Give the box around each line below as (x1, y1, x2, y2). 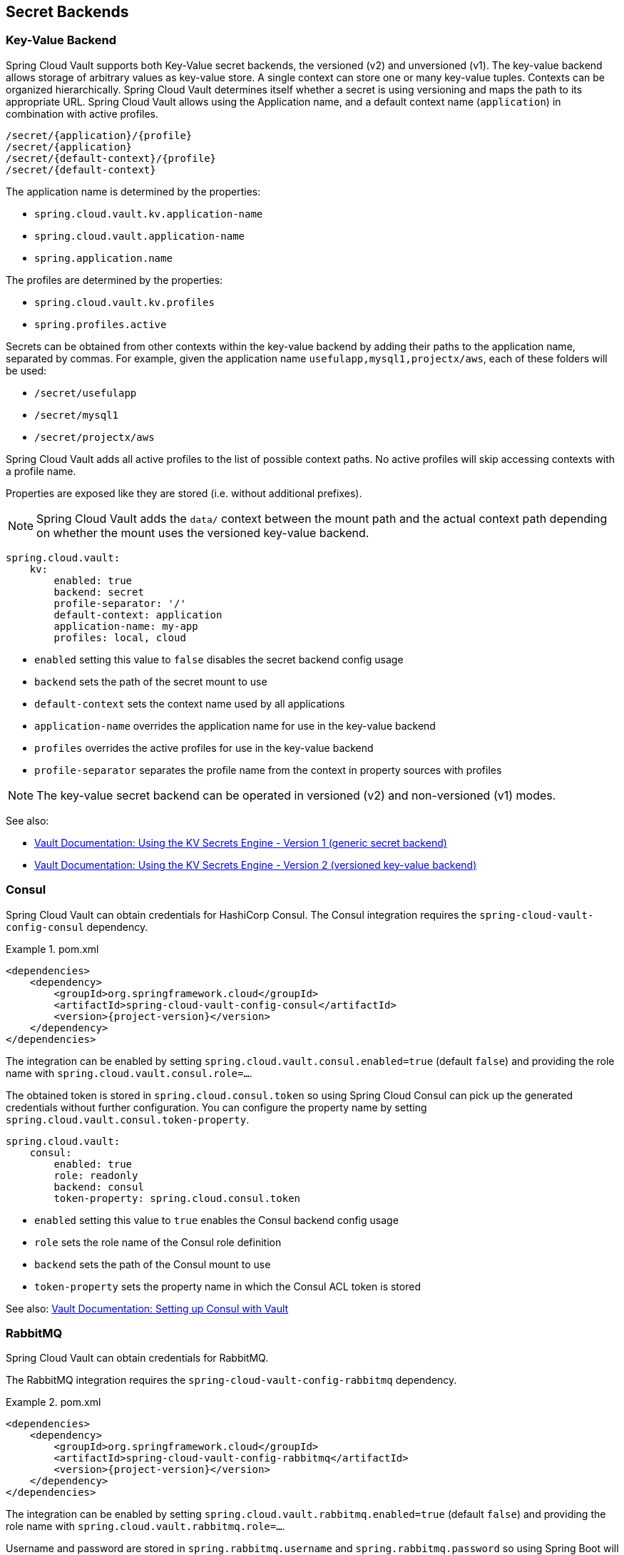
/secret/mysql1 (34, 409, 119, 421)
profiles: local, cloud (53, 631, 186, 643)
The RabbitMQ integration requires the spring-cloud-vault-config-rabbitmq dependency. (6, 1374, 457, 1387)
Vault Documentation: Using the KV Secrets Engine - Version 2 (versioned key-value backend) (34, 858, 477, 871)
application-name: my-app (53, 620, 198, 632)
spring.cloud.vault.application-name (34, 230, 245, 242)
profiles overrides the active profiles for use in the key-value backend (34, 741, 374, 754)
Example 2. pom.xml (6, 1396, 101, 1409)
